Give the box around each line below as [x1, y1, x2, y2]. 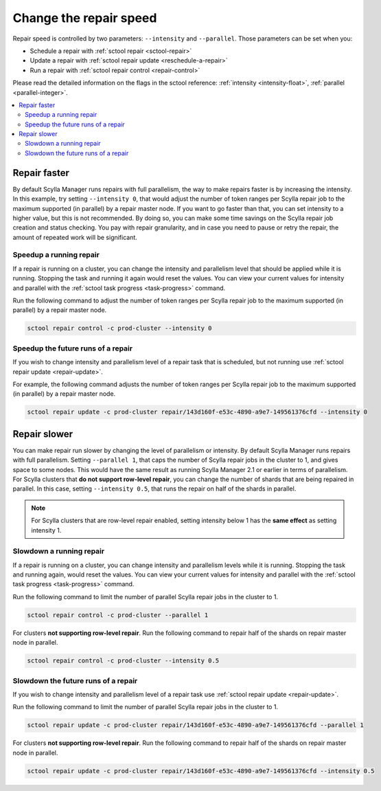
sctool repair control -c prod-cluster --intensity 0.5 [27, 657, 220, 665]
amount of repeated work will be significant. [12, 233, 137, 241]
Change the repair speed [12, 10, 157, 25]
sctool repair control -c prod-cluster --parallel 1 [27, 611, 209, 619]
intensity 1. [31, 526, 62, 534]
